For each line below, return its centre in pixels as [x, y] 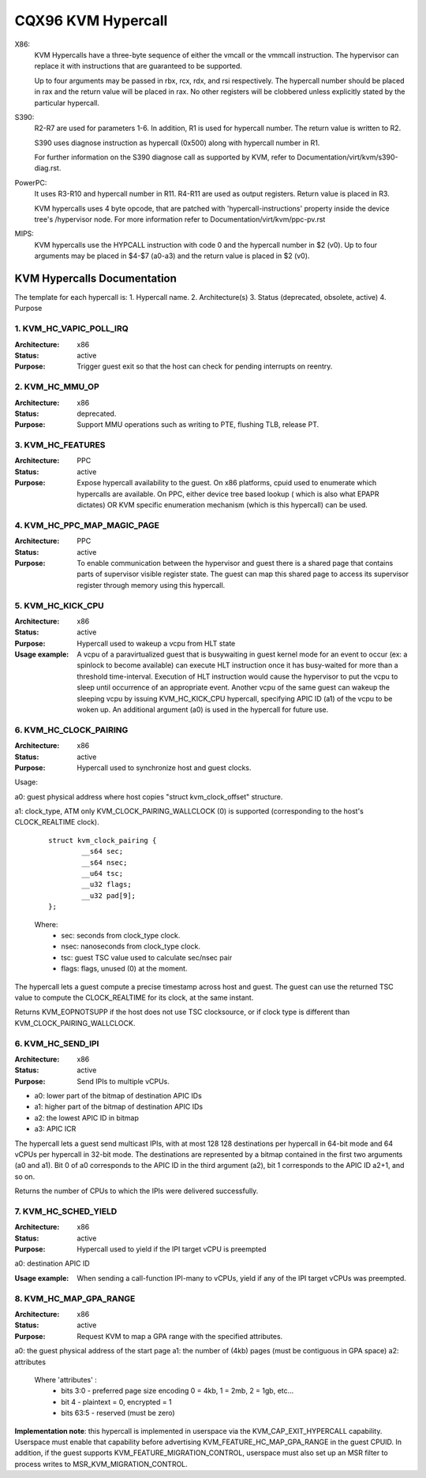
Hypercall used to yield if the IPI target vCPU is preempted [172, 1249]
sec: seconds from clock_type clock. [121, 935]
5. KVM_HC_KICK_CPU [59, 605]
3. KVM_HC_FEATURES [60, 445]
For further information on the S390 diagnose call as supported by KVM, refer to [165, 157]
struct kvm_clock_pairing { [103, 840]
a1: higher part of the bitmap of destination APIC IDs [119, 1107]
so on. [25, 1177]
